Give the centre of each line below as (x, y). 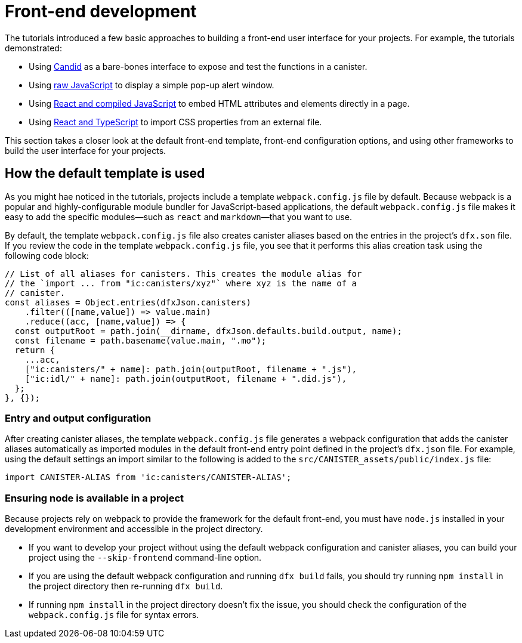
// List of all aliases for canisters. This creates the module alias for (183, 273)
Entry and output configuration (78, 418)
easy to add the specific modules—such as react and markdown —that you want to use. (178, 217)
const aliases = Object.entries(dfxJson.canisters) (128, 302)
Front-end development (101, 11)
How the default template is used (105, 174)
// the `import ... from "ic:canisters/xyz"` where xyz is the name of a (181, 283)
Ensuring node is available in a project (95, 498)
